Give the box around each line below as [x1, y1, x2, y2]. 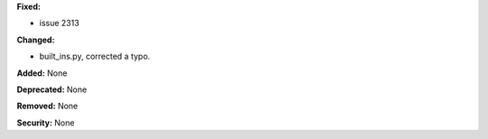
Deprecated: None [16, 84, 88, 95]
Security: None [16, 117, 75, 128]
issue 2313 [39, 18, 80, 29]
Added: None [16, 68, 68, 79]
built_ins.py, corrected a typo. [39, 51, 151, 62]
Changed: [16, 34, 55, 45]
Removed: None [16, 100, 79, 112]
